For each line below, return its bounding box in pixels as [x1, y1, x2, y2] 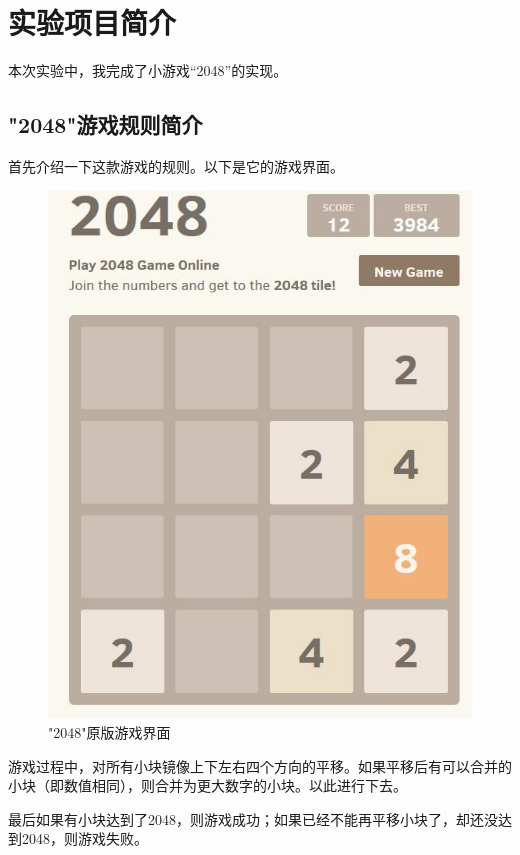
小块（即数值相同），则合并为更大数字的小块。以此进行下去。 [8, 775, 407, 796]
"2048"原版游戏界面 [48, 721, 171, 742]
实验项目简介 [8, 2, 177, 43]
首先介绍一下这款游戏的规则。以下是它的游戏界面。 [8, 155, 344, 176]
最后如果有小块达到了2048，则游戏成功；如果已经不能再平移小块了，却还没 [8, 808, 498, 829]
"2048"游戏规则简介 [8, 109, 203, 140]
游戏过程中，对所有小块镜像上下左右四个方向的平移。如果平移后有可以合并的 [8, 755, 512, 776]
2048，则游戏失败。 [21, 828, 148, 849]
